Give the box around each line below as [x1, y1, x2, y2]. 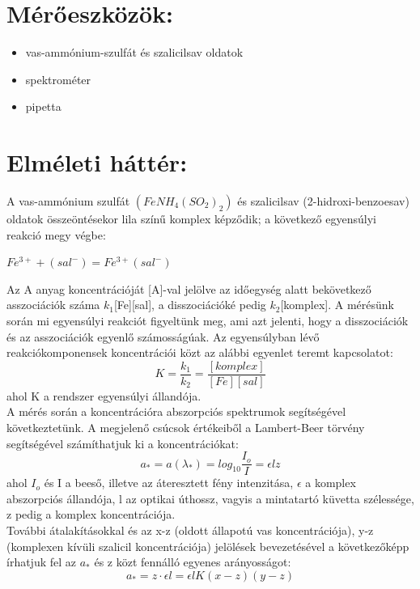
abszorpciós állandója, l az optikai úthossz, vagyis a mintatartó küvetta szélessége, [6, 489, 414, 506]
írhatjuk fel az [6, 553, 77, 570]
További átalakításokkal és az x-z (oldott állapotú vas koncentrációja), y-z [6, 522, 374, 539]
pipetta [25, 98, 62, 115]
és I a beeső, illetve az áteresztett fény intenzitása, [44, 474, 294, 491]
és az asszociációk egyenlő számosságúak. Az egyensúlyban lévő [6, 328, 320, 345]
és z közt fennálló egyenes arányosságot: [94, 553, 291, 570]
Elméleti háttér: [6, 146, 188, 179]
